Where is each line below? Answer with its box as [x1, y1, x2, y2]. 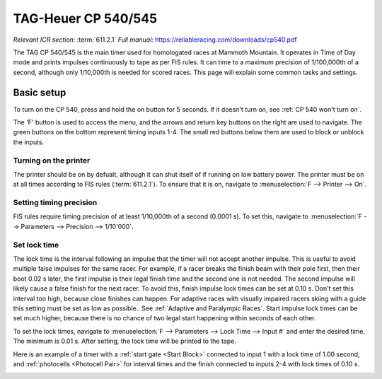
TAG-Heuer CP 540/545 [13, 11, 158, 26]
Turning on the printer [13, 156, 91, 165]
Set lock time [13, 240, 59, 250]
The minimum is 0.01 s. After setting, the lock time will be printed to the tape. [13, 337, 236, 346]
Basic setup [13, 86, 66, 98]
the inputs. [13, 138, 45, 146]
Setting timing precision [13, 198, 98, 208]
